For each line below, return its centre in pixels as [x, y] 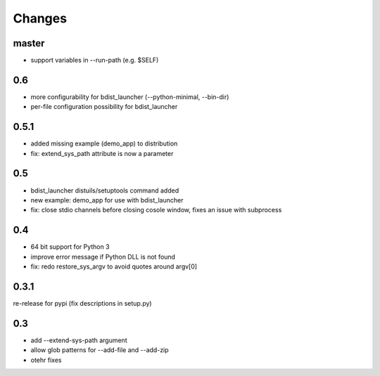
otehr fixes [46, 360]
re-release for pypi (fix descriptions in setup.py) [82, 303]
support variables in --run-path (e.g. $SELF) [95, 60]
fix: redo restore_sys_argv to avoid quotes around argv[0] [114, 266]
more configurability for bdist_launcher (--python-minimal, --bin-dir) [130, 97]
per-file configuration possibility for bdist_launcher [104, 107]
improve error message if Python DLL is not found [103, 257]
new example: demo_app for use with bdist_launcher [107, 200]
